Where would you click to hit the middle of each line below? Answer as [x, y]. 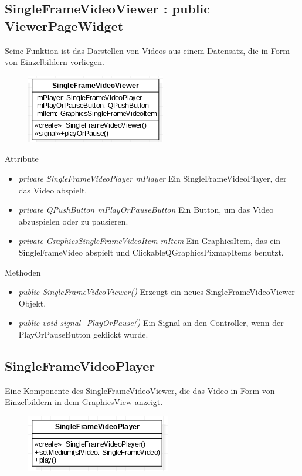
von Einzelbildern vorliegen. [55, 62]
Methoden [23, 272]
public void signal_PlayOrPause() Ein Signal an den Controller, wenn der [151, 323]
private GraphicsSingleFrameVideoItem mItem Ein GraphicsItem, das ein [150, 241]
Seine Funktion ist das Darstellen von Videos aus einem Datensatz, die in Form [147, 50]
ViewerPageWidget [64, 25]
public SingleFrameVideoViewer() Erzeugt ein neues [111, 292]
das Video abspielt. [53, 190]
